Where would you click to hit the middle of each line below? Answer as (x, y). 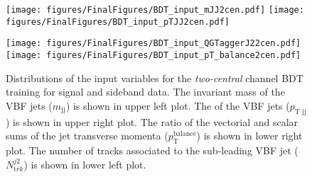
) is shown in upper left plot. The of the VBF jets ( (178, 105)
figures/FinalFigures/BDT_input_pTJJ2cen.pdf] (118, 22)
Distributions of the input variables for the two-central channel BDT (155, 78)
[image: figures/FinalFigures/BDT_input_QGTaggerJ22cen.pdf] (154, 44)
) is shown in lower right (249, 136)
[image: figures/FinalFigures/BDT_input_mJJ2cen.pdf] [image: (155, 10)
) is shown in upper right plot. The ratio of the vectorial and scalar (152, 121)
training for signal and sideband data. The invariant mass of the (145, 92)
